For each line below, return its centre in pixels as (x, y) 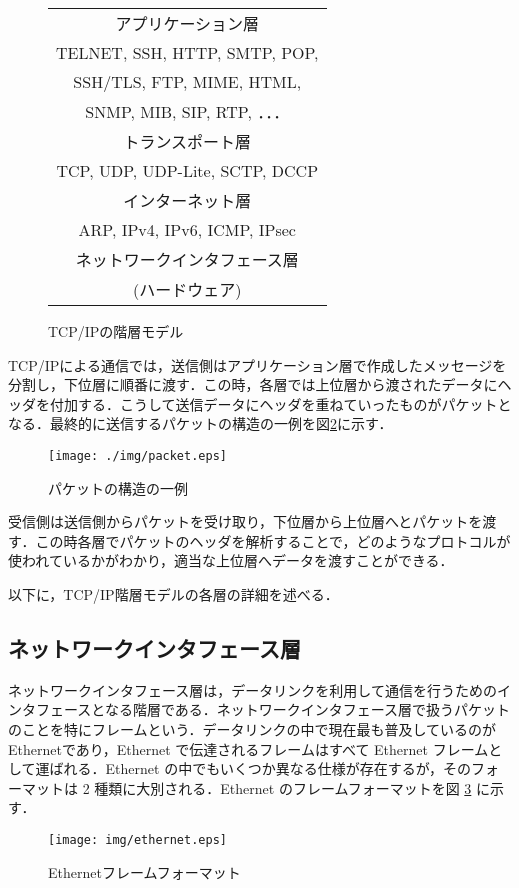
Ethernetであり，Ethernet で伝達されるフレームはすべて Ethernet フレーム (248, 748)
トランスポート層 (187, 141)
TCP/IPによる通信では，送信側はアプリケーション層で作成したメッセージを (257, 364)
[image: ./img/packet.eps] (137, 455)
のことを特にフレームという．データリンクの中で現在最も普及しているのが (252, 728)
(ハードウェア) (187, 289)
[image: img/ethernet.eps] (137, 839)
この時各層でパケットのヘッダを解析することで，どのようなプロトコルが (273, 540)
